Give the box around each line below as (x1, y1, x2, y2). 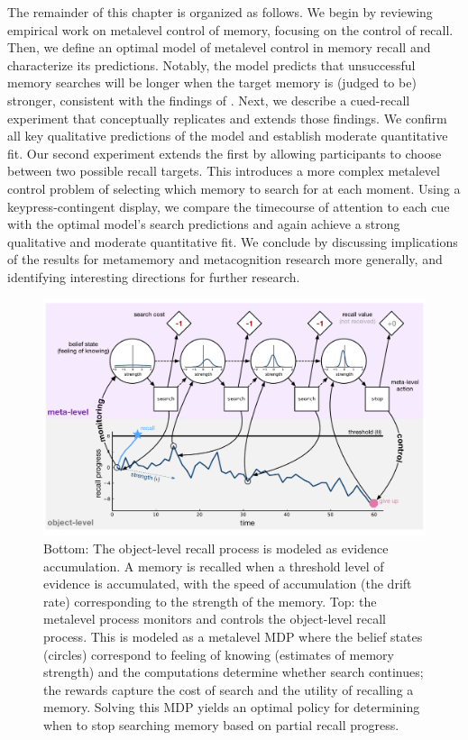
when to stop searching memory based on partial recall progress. (43, 715, 399, 734)
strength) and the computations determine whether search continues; (43, 662, 424, 681)
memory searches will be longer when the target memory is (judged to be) (7, 73, 417, 92)
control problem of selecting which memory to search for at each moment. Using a (7, 178, 461, 197)
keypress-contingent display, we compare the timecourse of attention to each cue (7, 196, 450, 215)
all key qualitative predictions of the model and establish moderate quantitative (7, 126, 448, 145)
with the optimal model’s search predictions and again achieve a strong (7, 215, 400, 233)
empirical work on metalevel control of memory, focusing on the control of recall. (7, 20, 454, 39)
